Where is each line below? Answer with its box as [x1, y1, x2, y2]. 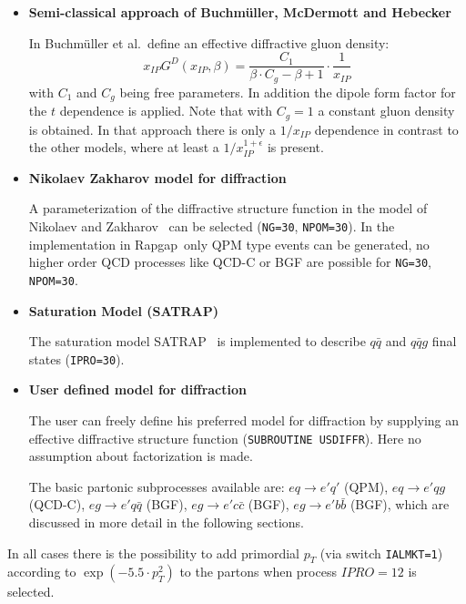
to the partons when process [179, 562, 337, 581]
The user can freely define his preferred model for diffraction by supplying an [28, 410, 460, 429]
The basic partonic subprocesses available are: [28, 476, 285, 496]
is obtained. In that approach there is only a [28, 119, 277, 138]
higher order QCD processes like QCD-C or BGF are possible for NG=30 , [28, 252, 431, 271]
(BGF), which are [349, 495, 450, 514]
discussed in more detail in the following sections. [28, 513, 304, 532]
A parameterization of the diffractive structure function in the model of [28, 199, 428, 218]
